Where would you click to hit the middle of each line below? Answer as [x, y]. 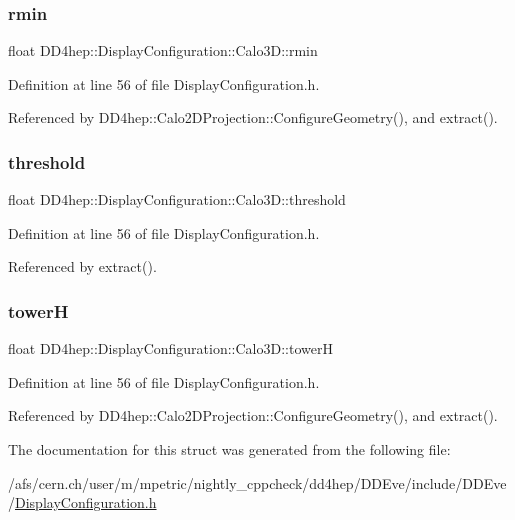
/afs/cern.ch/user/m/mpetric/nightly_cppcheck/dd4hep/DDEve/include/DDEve [257, 482]
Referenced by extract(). [82, 266]
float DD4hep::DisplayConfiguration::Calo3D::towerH [170, 348]
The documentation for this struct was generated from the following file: [229, 449]
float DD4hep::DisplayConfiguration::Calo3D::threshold [177, 199]
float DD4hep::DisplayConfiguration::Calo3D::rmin [163, 50]
